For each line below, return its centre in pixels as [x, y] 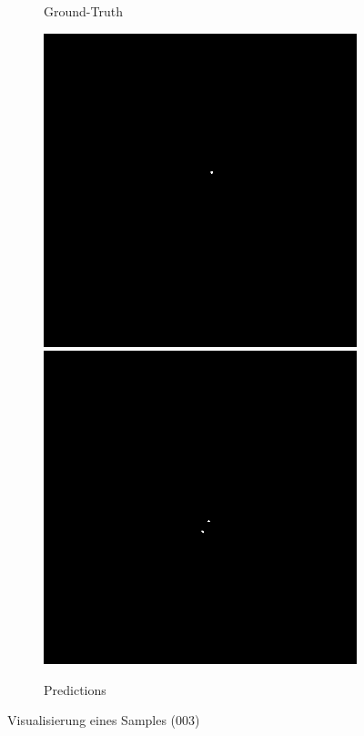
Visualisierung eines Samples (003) [104, 720]
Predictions [75, 689]
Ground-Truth [83, 11]
